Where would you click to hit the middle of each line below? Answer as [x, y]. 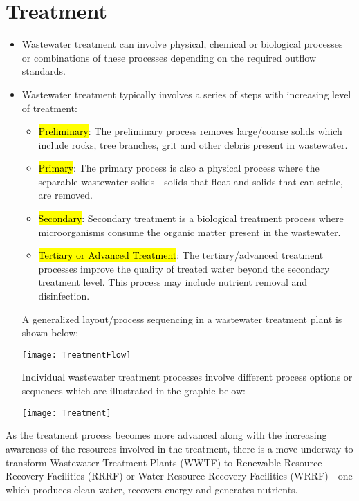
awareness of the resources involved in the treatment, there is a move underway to [179, 448]
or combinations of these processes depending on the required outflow [169, 57]
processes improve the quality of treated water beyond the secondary [184, 268]
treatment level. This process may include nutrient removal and [173, 282]
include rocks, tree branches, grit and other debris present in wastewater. [193, 144]
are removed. [65, 195]
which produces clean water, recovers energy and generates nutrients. [152, 489]
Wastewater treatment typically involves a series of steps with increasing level [186, 94]
